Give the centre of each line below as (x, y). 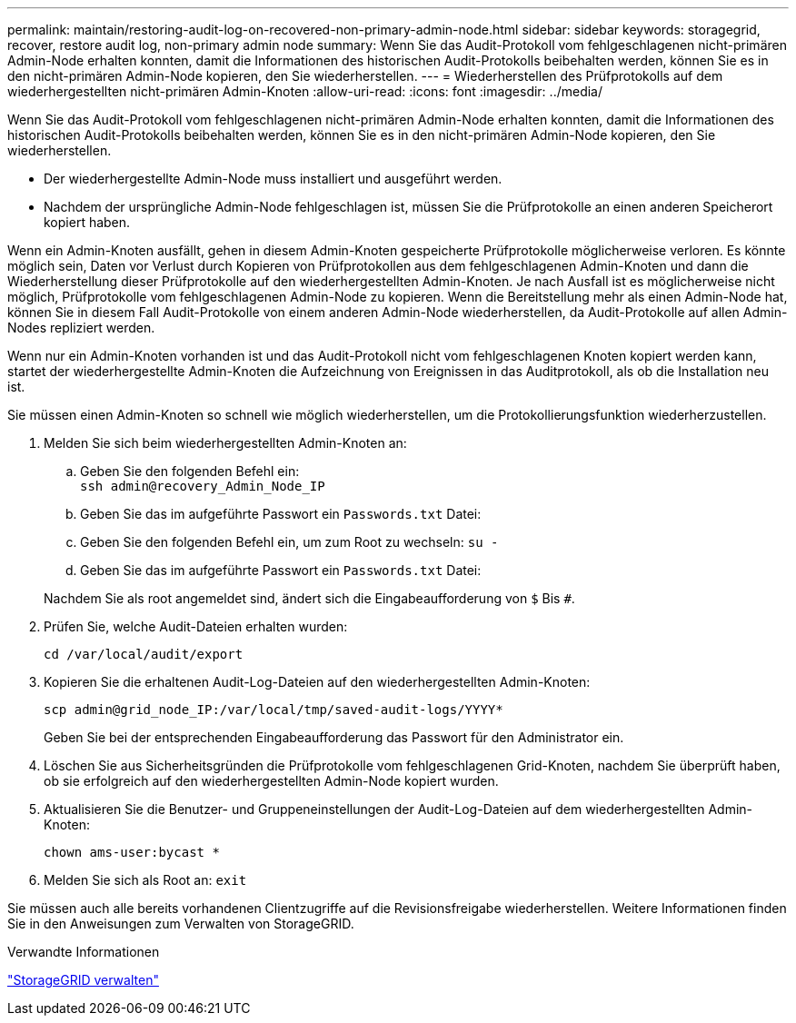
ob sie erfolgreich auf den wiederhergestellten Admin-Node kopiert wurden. (271, 781)
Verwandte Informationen (84, 952)
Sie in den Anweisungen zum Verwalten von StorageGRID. (181, 924)
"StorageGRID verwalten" (83, 980)
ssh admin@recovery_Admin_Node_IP (203, 486)
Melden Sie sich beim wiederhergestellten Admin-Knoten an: (225, 443)
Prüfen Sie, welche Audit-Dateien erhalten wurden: (196, 626)
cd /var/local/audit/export (144, 654)
